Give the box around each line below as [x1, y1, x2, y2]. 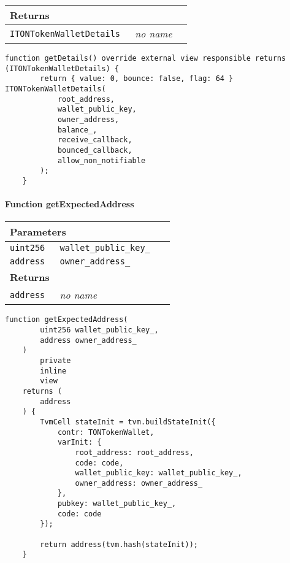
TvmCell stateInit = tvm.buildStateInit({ [40, 417, 216, 426]
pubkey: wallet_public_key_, [57, 499, 177, 508]
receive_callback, [57, 136, 132, 145]
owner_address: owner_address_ [75, 478, 203, 488]
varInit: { [57, 438, 102, 447]
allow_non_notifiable [57, 156, 146, 165]
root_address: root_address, [75, 448, 194, 457]
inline [40, 366, 67, 375]
